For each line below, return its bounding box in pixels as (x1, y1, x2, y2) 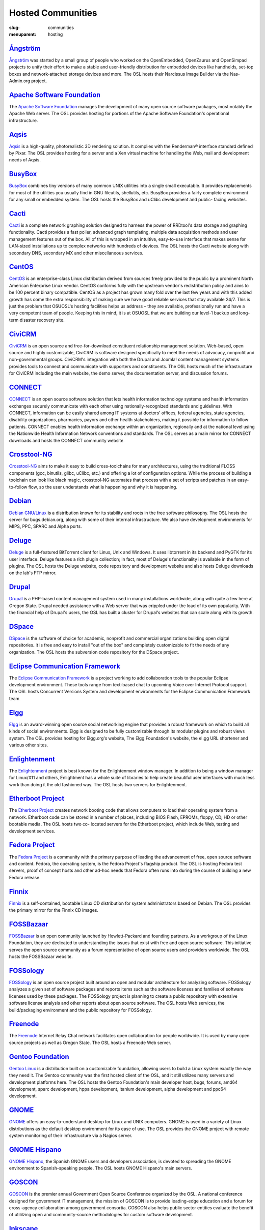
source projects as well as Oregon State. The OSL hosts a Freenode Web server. (9, 1040, 172, 1045)
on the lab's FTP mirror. (9, 570, 56, 576)
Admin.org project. (9, 78, 47, 84)
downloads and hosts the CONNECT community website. (9, 437, 125, 443)
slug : (9, 25, 20, 31)
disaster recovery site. (20, 317, 65, 323)
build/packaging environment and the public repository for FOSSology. (9, 1007, 152, 1013)
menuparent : (9, 31, 36, 37)
